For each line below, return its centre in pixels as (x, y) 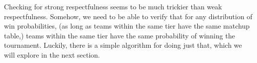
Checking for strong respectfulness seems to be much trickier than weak (113, 6)
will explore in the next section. (52, 54)
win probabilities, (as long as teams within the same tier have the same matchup (127, 26)
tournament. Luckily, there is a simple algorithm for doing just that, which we (123, 45)
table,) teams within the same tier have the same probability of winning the (120, 35)
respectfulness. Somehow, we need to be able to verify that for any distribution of (128, 16)
